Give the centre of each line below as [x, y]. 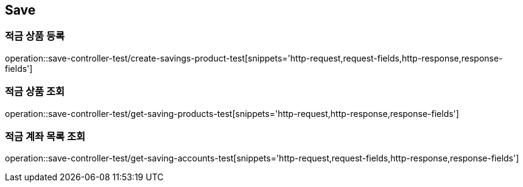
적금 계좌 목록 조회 [45, 136]
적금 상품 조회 [35, 92]
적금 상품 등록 [35, 36]
